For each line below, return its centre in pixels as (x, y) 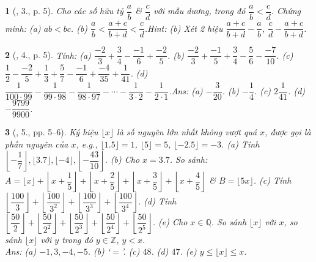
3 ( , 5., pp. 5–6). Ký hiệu (52, 132)
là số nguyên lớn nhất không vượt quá (187, 132)
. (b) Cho (122, 159)
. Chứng (286, 11)
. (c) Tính (272, 180)
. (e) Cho (170, 222)
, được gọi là (288, 132)
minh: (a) (23, 28)
